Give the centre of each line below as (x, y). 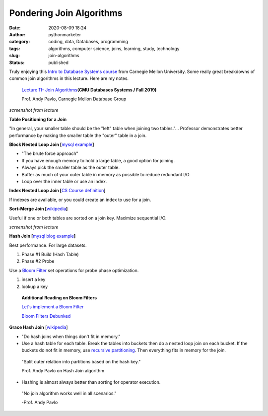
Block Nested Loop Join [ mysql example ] (52, 144)
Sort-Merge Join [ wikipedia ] (38, 209)
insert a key (33, 279)
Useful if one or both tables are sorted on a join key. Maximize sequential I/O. (88, 218)
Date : (15, 28)
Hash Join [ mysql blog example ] (42, 236)
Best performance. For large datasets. (48, 245)
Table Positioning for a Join (38, 119)
